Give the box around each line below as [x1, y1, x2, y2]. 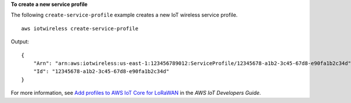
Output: [11, 38, 29, 45]
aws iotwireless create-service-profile [21, 25, 139, 32]
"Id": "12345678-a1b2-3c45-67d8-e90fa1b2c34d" [33, 68, 170, 75]
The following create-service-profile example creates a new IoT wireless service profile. [11, 12, 238, 19]
